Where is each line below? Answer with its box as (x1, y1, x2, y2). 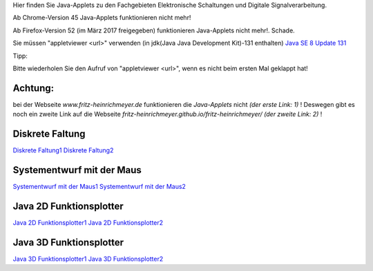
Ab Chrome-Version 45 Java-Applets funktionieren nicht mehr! (12, 14, 191, 22)
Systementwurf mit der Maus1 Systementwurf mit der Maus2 (12, 183, 186, 191)
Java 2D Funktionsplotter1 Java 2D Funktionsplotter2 (12, 218, 164, 227)
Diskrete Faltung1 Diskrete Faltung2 (12, 146, 114, 154)
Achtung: (12, 82, 55, 94)
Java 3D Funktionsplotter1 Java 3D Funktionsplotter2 (12, 254, 164, 263)
